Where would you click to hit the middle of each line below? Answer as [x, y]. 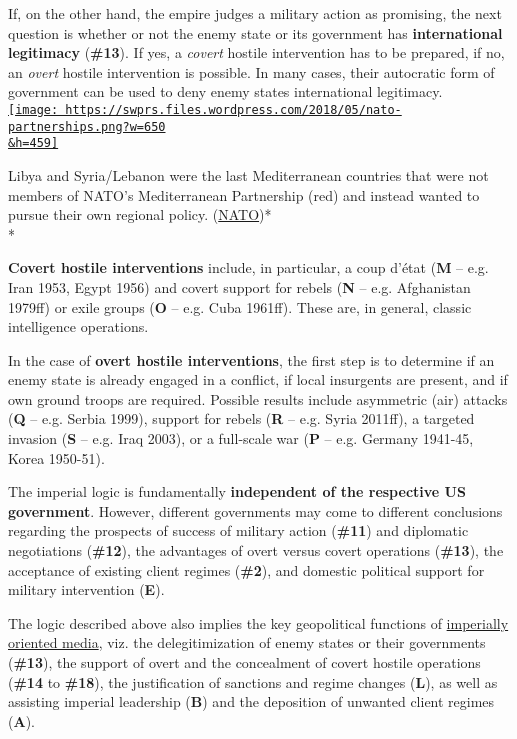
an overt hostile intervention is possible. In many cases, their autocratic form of [251, 71]
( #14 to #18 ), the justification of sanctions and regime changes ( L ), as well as [253, 681]
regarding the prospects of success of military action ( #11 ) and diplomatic [238, 530]
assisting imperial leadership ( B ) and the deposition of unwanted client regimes [251, 701]
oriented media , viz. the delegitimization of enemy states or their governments [247, 642]
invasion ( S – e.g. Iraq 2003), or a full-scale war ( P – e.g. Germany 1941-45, [241, 438]
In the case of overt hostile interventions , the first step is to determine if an [251, 359]
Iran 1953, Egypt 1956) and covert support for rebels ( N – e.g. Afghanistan [239, 286]
